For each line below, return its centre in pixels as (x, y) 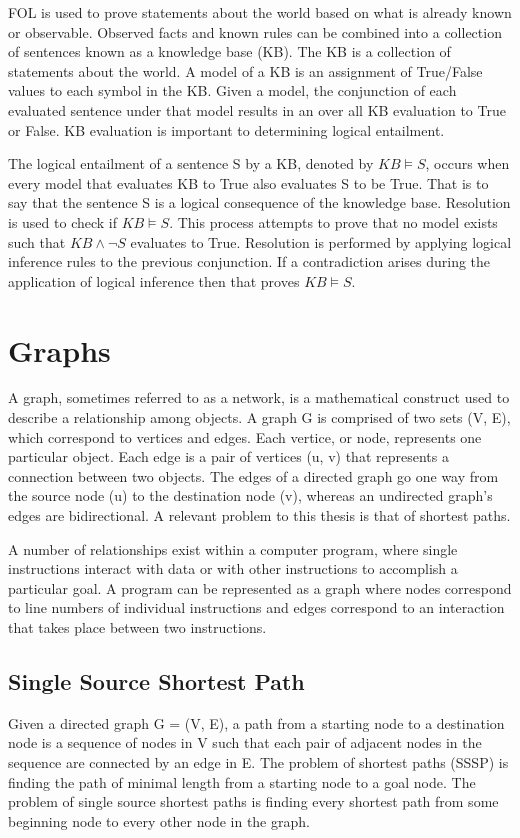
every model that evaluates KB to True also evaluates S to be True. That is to (248, 182)
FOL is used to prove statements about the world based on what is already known (260, 12)
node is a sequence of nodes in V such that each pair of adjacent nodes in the (245, 742)
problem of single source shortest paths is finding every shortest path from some (253, 801)
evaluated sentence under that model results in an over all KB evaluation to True (257, 109)
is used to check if (63, 221)
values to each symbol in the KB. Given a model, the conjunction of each (232, 90)
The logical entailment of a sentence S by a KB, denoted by (191, 163)
